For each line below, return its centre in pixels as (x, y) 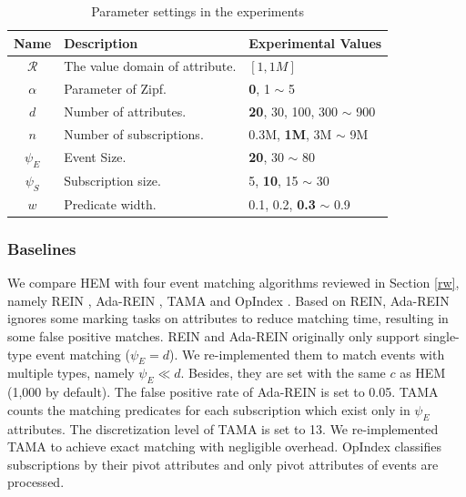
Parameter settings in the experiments (198, 11)
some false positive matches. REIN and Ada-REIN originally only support (214, 336)
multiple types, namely (71, 373)
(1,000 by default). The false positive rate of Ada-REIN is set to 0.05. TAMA (223, 392)
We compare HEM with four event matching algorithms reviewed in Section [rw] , (233, 283)
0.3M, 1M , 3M (290, 133)
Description (101, 42)
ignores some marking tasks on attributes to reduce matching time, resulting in (228, 318)
